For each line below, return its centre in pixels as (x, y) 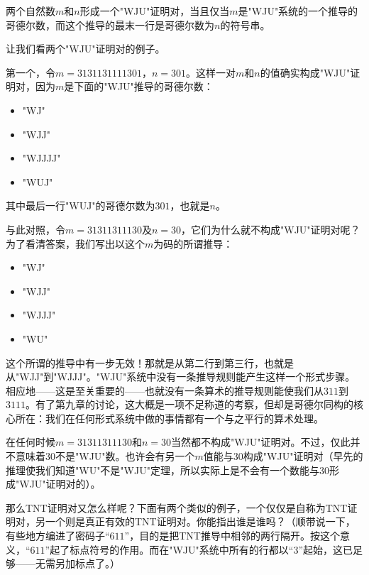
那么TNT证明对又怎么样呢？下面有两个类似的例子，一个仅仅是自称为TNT (177, 507)
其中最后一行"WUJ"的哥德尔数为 (81, 206)
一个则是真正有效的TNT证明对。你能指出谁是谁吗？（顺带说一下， (200, 521)
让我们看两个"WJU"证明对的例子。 (86, 49)
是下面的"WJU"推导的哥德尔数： (139, 86)
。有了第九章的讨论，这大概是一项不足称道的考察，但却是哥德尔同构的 (189, 404)
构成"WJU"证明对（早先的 (303, 456)
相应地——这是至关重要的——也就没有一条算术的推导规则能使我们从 (165, 390)
